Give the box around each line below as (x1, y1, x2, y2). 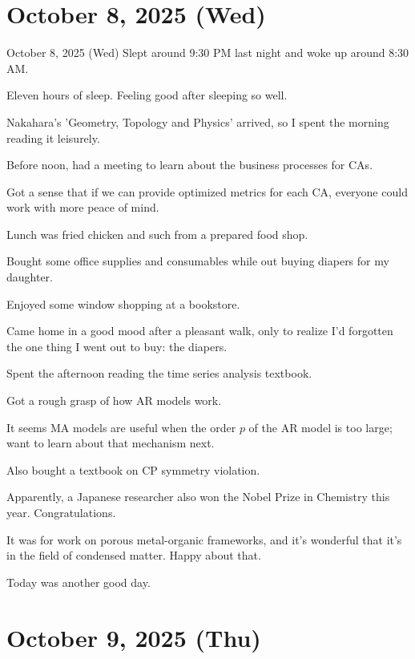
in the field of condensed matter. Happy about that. (6, 547, 261, 564)
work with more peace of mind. (6, 199, 159, 216)
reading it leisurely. (6, 129, 100, 146)
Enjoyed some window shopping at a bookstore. (6, 295, 240, 312)
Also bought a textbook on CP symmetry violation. (6, 461, 260, 478)
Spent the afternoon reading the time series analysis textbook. (6, 365, 312, 382)
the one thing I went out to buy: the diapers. (6, 338, 228, 354)
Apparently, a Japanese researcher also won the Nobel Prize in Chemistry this (6, 488, 390, 505)
